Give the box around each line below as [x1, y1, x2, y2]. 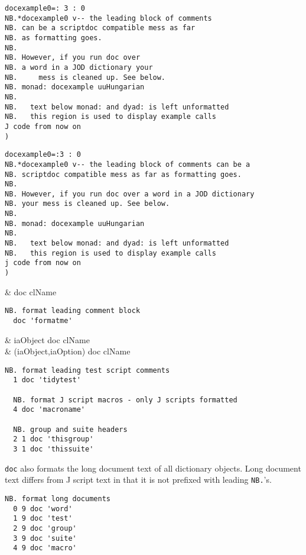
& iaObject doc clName [5, 333, 90, 346]
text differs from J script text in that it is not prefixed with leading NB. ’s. [5, 473, 272, 486]
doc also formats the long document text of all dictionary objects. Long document [5, 462, 301, 474]
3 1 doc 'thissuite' [13, 445, 94, 454]
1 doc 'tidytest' [13, 376, 81, 385]
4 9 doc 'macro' [13, 544, 77, 553]
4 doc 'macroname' [13, 405, 86, 414]
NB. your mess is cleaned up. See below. [5, 199, 170, 208]
